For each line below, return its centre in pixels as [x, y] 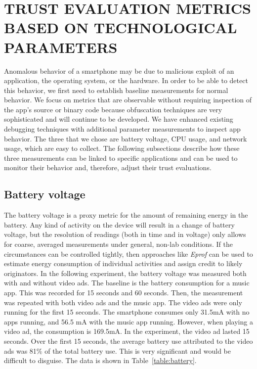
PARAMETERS [61, 47]
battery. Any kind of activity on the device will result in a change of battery [119, 224]
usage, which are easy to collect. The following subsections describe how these [122, 148]
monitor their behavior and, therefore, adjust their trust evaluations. [108, 167]
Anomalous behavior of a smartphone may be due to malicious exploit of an [119, 70]
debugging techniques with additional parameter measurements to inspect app [122, 129]
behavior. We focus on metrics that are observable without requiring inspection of [128, 100]
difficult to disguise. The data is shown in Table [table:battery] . [100, 360]
